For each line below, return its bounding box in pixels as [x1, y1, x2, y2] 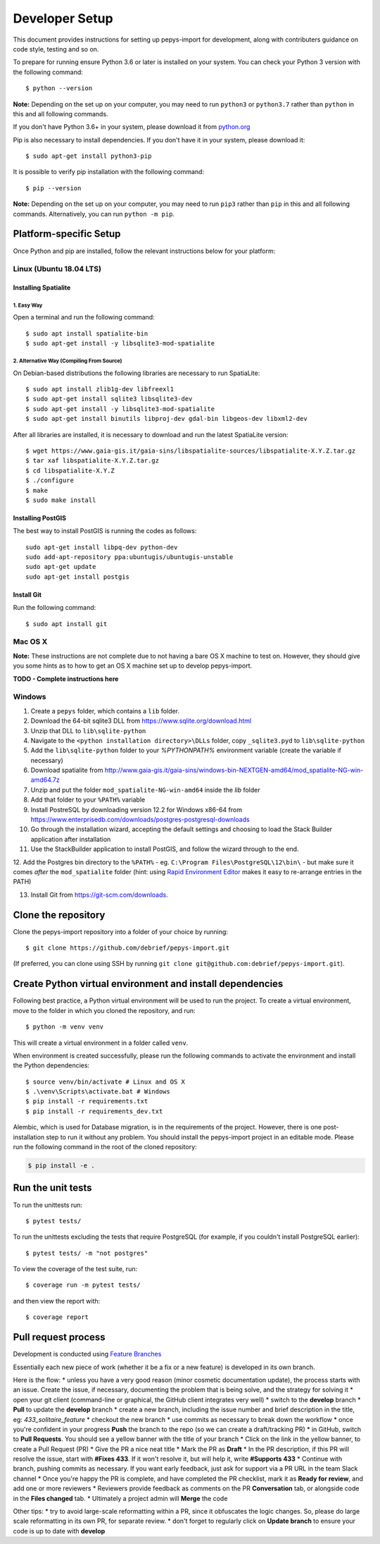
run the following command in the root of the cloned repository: [13, 1143, 197, 1151]
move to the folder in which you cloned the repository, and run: [13, 1006, 196, 1015]
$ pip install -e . [27, 1162, 95, 1170]
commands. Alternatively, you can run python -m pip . [13, 209, 175, 218]
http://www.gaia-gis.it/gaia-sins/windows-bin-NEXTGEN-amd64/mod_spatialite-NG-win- [104, 766, 364, 775]
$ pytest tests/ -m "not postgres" [25, 1249, 148, 1257]
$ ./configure [25, 477, 74, 484]
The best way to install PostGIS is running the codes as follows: [13, 527, 197, 535]
